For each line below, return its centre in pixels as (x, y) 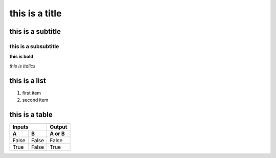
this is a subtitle (35, 31)
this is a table (31, 114)
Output (59, 127)
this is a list (28, 81)
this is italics (22, 66)
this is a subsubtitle (34, 46)
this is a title (36, 13)
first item (32, 93)
